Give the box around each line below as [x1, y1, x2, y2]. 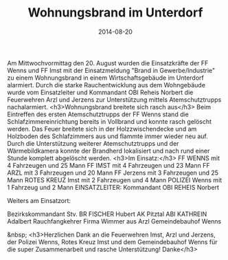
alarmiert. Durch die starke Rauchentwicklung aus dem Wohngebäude [7, 80, 206, 89]
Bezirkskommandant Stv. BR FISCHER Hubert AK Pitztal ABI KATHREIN [7, 210, 207, 218]
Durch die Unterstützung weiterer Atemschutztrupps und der [7, 139, 179, 147]
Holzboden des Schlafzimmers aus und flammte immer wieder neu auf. [7, 132, 208, 140]
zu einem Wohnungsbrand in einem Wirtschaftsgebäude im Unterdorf [7, 74, 204, 82]
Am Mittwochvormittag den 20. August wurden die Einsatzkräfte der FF [7, 58, 209, 67]
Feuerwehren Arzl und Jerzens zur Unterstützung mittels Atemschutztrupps [7, 95, 222, 104]
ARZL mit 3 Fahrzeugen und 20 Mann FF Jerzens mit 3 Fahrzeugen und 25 [7, 169, 218, 177]
